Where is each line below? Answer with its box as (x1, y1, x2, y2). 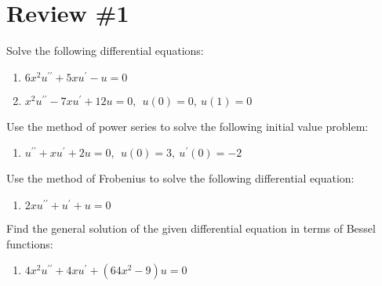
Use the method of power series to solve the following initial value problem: (6, 118, 369, 134)
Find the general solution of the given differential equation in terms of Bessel (6, 219, 376, 236)
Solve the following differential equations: (6, 42, 204, 59)
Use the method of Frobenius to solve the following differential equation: (6, 170, 355, 186)
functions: (6, 235, 53, 252)
